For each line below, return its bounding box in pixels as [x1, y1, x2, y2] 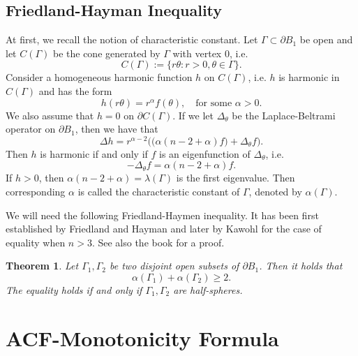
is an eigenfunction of [159, 146, 251, 161]
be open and [299, 32, 353, 47]
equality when [6, 235, 66, 249]
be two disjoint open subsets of [110, 258, 239, 273]
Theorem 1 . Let [6, 258, 79, 273]
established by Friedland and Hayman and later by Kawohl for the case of [6, 221, 322, 236]
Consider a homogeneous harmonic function [6, 70, 193, 84]
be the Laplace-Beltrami [232, 107, 336, 122]
